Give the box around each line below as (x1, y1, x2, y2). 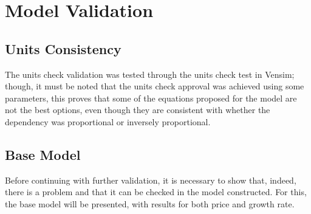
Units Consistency (5, 39, 121, 58)
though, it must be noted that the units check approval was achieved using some (5, 80, 304, 92)
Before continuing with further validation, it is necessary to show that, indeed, (5, 173, 296, 186)
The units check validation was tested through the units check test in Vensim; (5, 67, 295, 80)
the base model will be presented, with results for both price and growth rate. (5, 197, 295, 210)
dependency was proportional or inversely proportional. (5, 115, 211, 128)
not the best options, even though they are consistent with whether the (5, 103, 270, 116)
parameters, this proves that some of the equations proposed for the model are (5, 91, 297, 104)
